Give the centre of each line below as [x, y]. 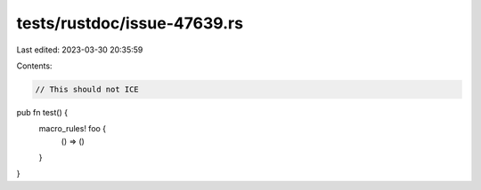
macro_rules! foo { [73, 129]
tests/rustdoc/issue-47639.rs [130, 23]
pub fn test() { [42, 112]
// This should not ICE [87, 89]
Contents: [34, 66]
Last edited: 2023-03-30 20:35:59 [80, 50]
